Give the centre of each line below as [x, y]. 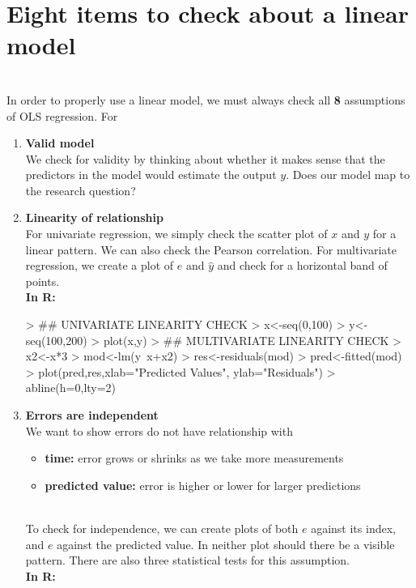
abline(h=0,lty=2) [71, 388]
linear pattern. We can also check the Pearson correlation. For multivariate [211, 249]
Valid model [60, 143]
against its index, [353, 528]
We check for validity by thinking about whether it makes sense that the [205, 158]
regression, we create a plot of [100, 265]
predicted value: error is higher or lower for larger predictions [203, 485]
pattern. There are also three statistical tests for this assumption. [187, 560]
